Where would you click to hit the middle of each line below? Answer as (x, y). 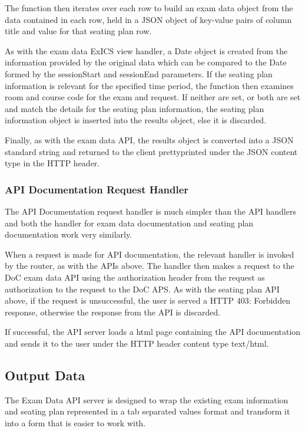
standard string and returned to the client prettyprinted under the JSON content (151, 151)
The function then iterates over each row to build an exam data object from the (149, 8)
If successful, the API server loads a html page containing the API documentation (153, 332)
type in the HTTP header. (52, 163)
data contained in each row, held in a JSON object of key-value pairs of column (148, 19)
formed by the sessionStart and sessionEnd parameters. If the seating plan (139, 73)
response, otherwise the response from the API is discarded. (113, 312)
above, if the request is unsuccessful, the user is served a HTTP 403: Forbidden (147, 300)
